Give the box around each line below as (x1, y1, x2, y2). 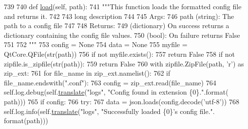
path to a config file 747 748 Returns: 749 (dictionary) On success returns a (4, 20, 229, 31)
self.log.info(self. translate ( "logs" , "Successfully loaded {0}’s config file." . (4, 106, 215, 116)
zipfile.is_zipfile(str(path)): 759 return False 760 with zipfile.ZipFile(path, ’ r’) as (4, 58, 244, 68)
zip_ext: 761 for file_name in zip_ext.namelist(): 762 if (4, 68, 171, 78)
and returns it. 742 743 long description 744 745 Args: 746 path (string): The (4, 11, 234, 21)
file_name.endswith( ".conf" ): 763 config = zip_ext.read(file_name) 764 (4, 77, 216, 87)
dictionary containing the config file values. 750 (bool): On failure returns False (4, 30, 240, 40)
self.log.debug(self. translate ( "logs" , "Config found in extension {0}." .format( (4, 87, 229, 97)
